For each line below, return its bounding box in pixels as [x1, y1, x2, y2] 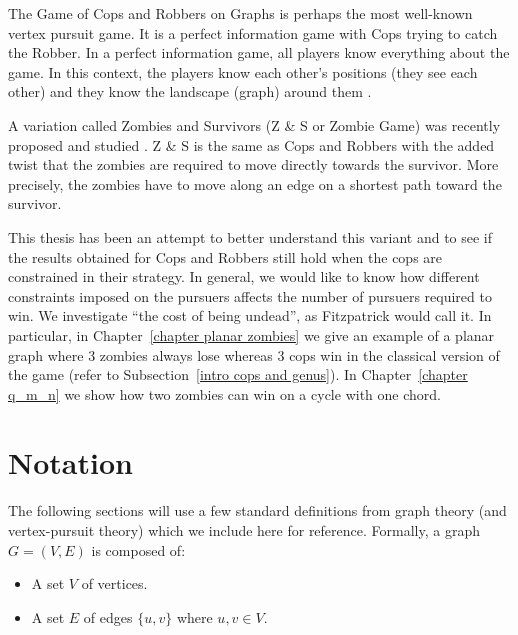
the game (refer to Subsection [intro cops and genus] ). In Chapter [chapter [8, 364, 468, 385]
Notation [8, 442, 133, 483]
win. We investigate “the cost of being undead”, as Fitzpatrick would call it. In [8, 305, 492, 326]
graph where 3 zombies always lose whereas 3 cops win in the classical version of [8, 344, 500, 365]
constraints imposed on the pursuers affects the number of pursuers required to [8, 285, 492, 306]
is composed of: [91, 539, 186, 560]
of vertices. [81, 573, 148, 594]
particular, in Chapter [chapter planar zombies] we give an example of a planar [8, 324, 495, 345]
